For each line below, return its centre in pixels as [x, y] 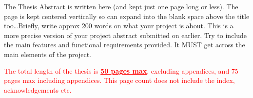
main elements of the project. [48, 54]
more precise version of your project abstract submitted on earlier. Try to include [126, 35]
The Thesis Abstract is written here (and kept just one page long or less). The [121, 6]
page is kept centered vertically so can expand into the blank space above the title [127, 16]
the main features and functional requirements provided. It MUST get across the [125, 45]
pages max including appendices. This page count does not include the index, [119, 80]
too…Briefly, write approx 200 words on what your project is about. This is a [119, 26]
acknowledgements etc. [38, 89]
